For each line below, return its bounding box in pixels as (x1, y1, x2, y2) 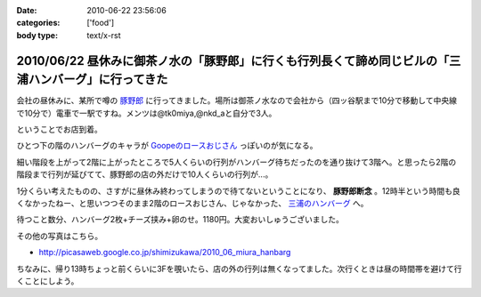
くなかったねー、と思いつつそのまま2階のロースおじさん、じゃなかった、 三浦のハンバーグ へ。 (16, 198, 369, 209)
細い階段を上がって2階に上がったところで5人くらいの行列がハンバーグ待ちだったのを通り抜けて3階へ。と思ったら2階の (16, 157, 457, 167)
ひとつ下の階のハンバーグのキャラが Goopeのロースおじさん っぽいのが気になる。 (16, 140, 318, 151)
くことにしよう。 (16, 276, 79, 286)
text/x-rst (86, 29, 121, 40)
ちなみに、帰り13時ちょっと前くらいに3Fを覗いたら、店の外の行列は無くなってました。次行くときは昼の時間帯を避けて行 (16, 263, 462, 274)
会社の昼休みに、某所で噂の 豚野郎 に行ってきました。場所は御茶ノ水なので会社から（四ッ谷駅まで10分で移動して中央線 (16, 95, 458, 106)
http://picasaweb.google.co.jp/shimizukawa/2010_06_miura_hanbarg (38, 247, 291, 258)
